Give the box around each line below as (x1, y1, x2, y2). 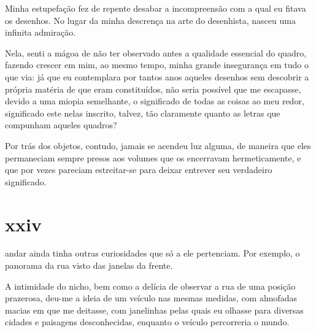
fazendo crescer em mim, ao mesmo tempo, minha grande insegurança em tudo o (5, 58, 309, 71)
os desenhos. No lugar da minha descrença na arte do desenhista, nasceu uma (5, 14, 296, 26)
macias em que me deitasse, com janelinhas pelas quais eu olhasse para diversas (5, 303, 304, 316)
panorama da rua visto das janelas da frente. (5, 259, 173, 272)
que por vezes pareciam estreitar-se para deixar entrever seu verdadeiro (5, 163, 272, 176)
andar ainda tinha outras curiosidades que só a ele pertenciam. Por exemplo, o (5, 247, 300, 260)
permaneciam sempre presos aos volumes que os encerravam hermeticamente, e (5, 151, 301, 164)
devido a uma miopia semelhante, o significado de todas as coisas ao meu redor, (5, 95, 304, 107)
